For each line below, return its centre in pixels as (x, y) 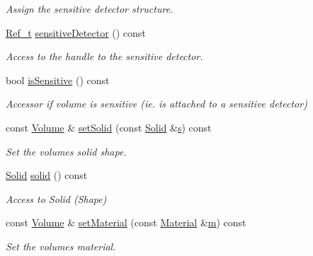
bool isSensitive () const (58, 80)
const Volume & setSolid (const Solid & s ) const (109, 127)
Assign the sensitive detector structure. (90, 8)
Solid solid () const (47, 175)
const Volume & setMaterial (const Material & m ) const (126, 222)
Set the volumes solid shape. (66, 151)
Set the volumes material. (61, 246)
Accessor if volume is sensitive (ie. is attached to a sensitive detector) (156, 104)
